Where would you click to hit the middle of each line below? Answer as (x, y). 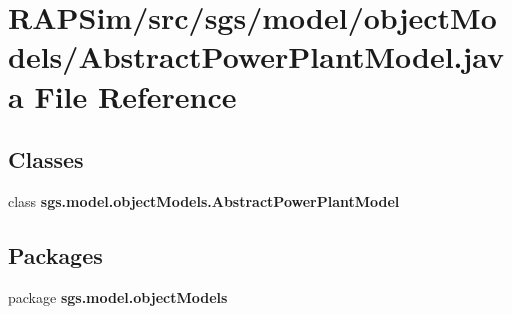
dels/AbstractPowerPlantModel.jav (256, 56)
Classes (46, 159)
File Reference (135, 95)
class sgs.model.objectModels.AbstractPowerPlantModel (204, 200)
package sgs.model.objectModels (118, 296)
